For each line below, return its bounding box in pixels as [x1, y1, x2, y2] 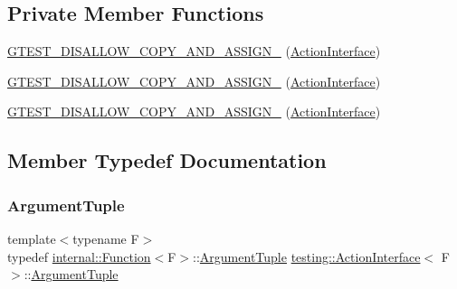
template [7, 228, 56, 247]
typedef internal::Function [7, 247, 151, 266]
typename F [72, 228, 139, 247]
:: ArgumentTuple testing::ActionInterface [193, 247, 421, 266]
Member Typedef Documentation [7, 146, 327, 174]
